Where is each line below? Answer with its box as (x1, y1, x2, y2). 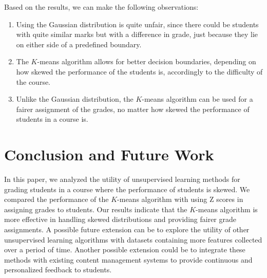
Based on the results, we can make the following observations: (4, 2, 199, 12)
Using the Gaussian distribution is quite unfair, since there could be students (16, 18, 259, 29)
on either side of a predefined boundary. (16, 39, 142, 49)
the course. (16, 76, 51, 87)
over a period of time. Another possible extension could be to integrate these (4, 244, 245, 255)
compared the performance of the (4, 194, 109, 205)
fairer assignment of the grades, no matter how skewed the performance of (16, 103, 250, 114)
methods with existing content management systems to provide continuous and (4, 254, 253, 265)
